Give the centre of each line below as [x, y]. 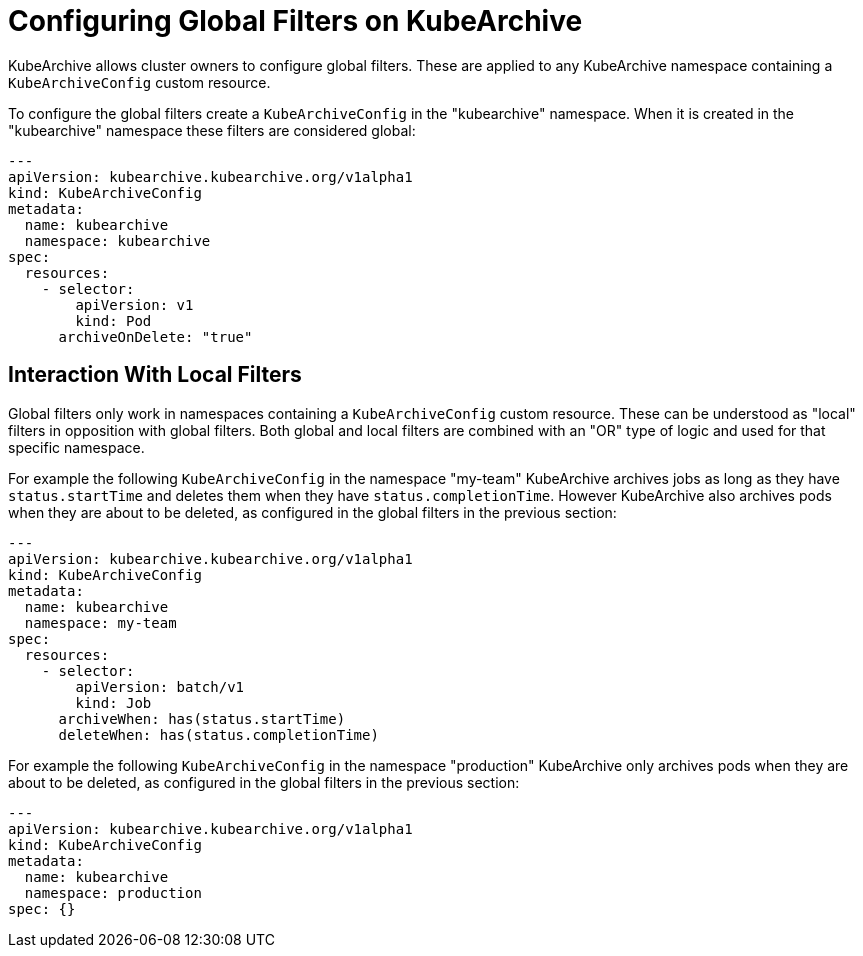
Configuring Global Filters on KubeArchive [295, 21]
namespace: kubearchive [117, 240]
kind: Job [113, 702]
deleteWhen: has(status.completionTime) [218, 734]
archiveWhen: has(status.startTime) [202, 718]
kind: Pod [113, 320]
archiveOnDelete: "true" [155, 336]
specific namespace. [76, 447]
